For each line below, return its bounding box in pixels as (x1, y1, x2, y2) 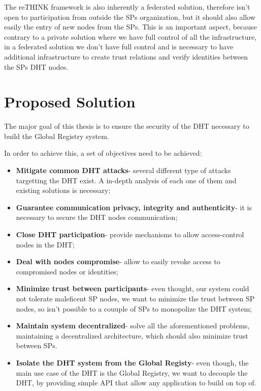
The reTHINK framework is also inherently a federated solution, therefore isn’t (4, 2, 250, 12)
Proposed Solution (4, 91, 136, 112)
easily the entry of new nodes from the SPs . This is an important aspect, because (4, 21, 257, 32)
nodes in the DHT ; (16, 239, 75, 249)
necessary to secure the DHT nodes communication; (16, 212, 178, 222)
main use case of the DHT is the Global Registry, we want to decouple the (16, 367, 248, 378)
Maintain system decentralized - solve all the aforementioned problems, (16, 320, 250, 331)
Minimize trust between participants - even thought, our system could (16, 283, 249, 294)
